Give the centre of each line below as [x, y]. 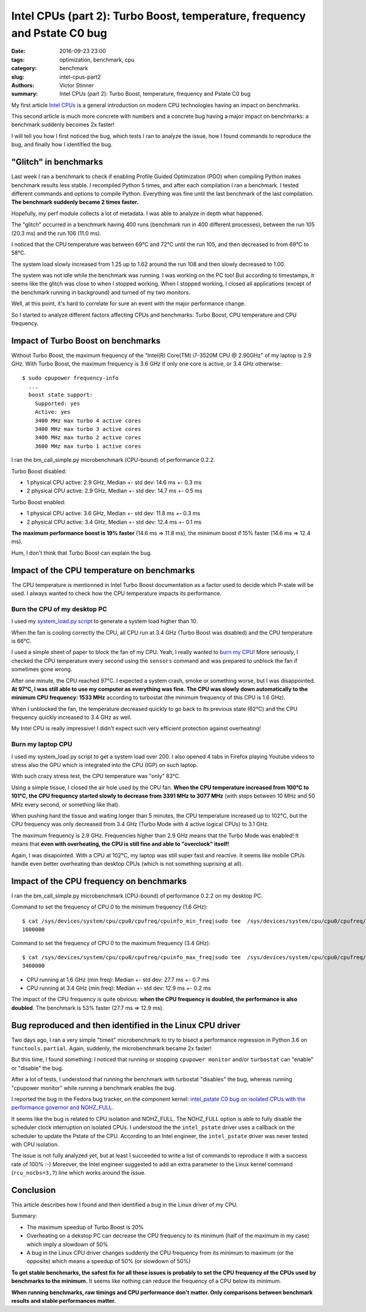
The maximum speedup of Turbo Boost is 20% [85, 1227]
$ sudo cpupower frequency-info [70, 378]
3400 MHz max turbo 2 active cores [88, 438]
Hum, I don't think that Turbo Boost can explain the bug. [82, 553]
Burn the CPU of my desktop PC [59, 609]
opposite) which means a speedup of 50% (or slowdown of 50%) [109, 1261]
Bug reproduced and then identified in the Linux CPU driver [126, 1025]
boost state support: [61, 395]
